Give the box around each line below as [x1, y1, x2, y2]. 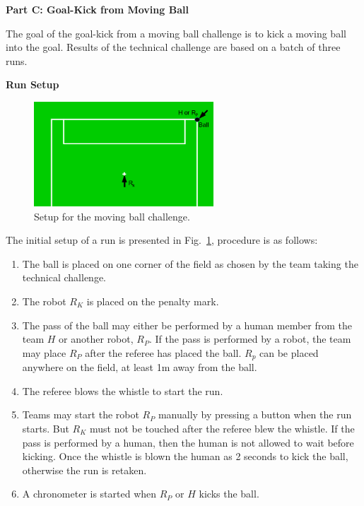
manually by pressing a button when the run [158, 407, 352, 422]
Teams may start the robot [22, 407, 139, 422]
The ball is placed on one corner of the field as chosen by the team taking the [22, 256, 358, 271]
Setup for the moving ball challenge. [34, 208, 190, 223]
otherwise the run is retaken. [22, 462, 147, 477]
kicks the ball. [199, 486, 259, 501]
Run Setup [6, 77, 59, 92]
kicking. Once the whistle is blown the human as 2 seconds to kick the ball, [22, 449, 348, 464]
